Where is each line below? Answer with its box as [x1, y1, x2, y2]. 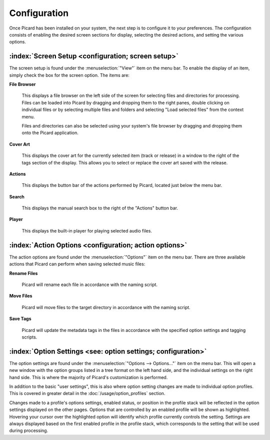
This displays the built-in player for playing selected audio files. [21, 227, 152, 233]
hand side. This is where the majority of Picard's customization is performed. [9, 374, 168, 380]
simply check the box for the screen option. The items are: [9, 72, 130, 78]
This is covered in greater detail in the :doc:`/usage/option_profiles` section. [9, 390, 165, 396]
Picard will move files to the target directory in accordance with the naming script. [21, 304, 191, 310]
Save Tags [9, 315, 31, 322]
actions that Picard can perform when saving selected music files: [9, 261, 145, 267]
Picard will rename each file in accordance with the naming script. [21, 281, 157, 287]
